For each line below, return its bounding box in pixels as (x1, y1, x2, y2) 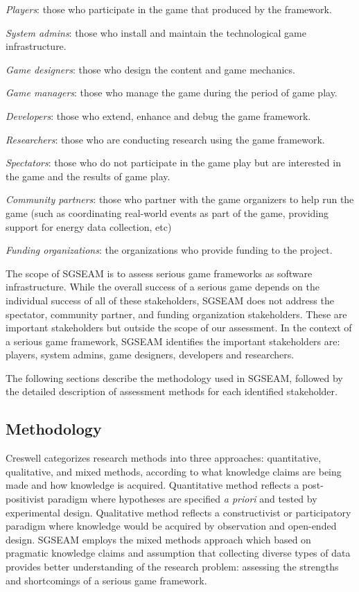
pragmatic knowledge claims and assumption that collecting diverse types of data (6, 546, 351, 560)
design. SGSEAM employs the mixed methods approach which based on (6, 532, 311, 546)
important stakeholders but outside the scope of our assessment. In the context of (6, 320, 352, 335)
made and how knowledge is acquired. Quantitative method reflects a (6, 478, 299, 492)
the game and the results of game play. (6, 168, 170, 183)
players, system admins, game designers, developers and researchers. (6, 347, 295, 362)
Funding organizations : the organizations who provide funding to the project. (6, 243, 333, 257)
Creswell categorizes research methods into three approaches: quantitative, (6, 451, 322, 465)
